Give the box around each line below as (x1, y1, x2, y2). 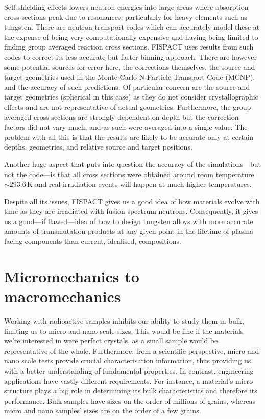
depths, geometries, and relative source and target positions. (4, 141, 192, 152)
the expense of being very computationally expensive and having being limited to (4, 31, 258, 42)
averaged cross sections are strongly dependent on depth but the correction (4, 111, 239, 122)
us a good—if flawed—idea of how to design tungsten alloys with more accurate (4, 215, 253, 226)
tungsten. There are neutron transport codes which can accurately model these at (4, 21, 260, 32)
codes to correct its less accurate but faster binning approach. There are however (4, 51, 257, 62)
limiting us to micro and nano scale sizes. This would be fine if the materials (4, 325, 244, 336)
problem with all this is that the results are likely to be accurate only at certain (4, 131, 254, 142)
